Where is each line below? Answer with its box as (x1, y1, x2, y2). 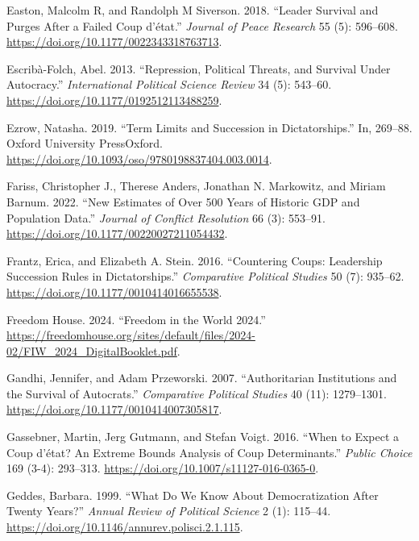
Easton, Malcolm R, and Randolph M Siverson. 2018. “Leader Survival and (6, 2, 379, 18)
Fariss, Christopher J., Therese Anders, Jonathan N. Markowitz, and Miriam (6, 177, 386, 194)
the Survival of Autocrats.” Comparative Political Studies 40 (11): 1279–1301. (6, 385, 387, 402)
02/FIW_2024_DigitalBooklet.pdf (6, 342, 177, 359)
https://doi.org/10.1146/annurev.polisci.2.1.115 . (6, 518, 243, 535)
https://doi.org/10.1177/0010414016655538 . (6, 283, 222, 300)
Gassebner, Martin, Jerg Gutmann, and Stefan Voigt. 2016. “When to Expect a (6, 428, 400, 445)
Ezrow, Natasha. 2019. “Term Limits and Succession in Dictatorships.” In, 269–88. (6, 119, 413, 135)
